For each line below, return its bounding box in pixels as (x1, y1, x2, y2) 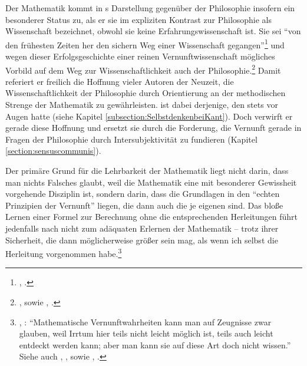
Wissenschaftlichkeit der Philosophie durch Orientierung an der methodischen (5, 87, 286, 99)
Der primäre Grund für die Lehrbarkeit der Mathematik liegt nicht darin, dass (5, 164, 289, 177)
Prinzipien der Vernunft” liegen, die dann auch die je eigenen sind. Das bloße (5, 199, 283, 211)
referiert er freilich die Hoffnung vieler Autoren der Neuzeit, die (5, 75, 234, 87)
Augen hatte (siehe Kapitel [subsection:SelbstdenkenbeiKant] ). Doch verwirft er (5, 110, 293, 122)
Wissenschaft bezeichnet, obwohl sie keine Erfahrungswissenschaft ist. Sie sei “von (5, 25, 301, 37)
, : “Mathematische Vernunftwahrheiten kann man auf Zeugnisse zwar (19, 315, 272, 328)
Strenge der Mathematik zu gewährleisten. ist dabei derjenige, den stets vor (5, 98, 278, 111)
